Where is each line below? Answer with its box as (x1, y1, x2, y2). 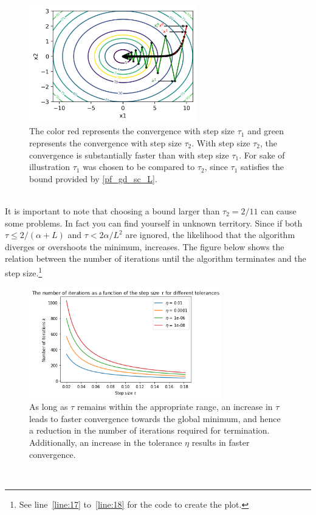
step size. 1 (5, 264, 43, 279)
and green (247, 124, 284, 137)
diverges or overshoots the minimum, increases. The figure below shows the (5, 240, 284, 253)
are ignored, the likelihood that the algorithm (125, 228, 295, 241)
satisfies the (241, 160, 284, 173)
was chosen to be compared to (83, 160, 195, 173)
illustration (29, 160, 70, 173)
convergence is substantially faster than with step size (29, 148, 229, 161)
